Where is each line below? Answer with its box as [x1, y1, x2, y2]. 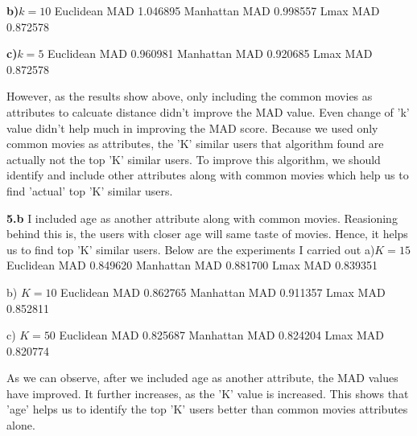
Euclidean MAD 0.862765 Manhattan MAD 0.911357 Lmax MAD [60, 283, 386, 300]
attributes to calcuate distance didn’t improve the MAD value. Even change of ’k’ [6, 103, 410, 120]
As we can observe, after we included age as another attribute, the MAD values [6, 369, 398, 386]
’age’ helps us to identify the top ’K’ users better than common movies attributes [6, 401, 408, 417]
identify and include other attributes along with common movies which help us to [6, 167, 409, 183]
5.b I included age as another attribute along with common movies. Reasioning [6, 209, 398, 226]
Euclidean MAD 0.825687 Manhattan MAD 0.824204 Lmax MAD [59, 327, 385, 343]
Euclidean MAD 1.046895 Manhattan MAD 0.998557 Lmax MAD [54, 2, 380, 19]
